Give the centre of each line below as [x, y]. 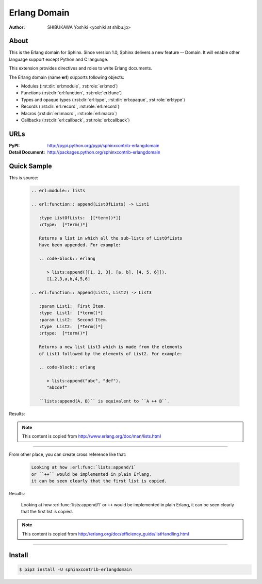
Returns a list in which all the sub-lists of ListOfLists [111, 238]
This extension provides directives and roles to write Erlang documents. [81, 68]
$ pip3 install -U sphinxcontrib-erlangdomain [75, 569]
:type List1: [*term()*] [71, 313]
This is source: [24, 178]
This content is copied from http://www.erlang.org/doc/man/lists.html [91, 436]
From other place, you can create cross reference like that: [67, 454]
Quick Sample [31, 166]
